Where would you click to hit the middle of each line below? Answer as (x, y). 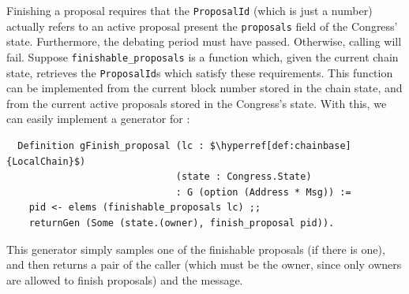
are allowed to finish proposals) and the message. (125, 279)
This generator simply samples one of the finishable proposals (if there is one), (196, 249)
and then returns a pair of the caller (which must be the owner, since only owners (204, 264)
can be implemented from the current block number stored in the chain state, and (204, 88)
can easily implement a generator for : (98, 119)
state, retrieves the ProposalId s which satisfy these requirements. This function (200, 72)
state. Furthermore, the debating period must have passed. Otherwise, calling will (204, 41)
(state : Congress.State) (244, 177)
